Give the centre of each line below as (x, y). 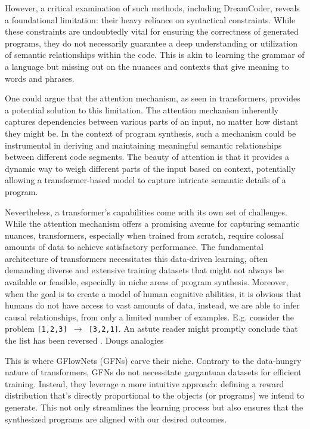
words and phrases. (40, 78)
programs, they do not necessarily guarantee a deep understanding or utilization (151, 43)
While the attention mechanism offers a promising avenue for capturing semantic (152, 223)
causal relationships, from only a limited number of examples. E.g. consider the (149, 317)
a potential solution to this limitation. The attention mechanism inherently (142, 109)
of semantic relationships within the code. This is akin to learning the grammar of (155, 55)
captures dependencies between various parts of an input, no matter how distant (152, 121)
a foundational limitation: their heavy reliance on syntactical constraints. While (150, 19)
